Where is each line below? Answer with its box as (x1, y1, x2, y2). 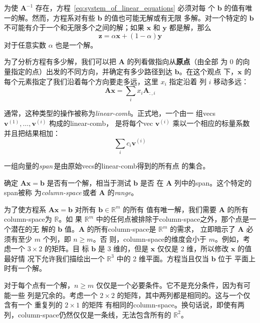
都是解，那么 (169, 22, 211, 33)
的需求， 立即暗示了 (170, 224, 235, 234)
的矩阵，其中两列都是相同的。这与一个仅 (117, 289, 250, 300)
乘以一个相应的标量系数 (172, 118, 250, 128)
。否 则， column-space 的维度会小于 (93, 233, 207, 244)
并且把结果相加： (4, 127, 60, 138)
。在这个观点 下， (179, 66, 238, 76)
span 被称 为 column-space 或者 (4, 187, 97, 198)
